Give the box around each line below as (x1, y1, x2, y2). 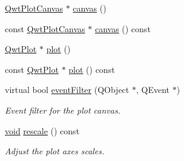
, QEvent (136, 83, 169, 96)
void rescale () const (5, 124, 80, 137)
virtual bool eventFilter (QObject (5, 83, 130, 96)
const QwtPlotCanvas (5, 22, 85, 35)
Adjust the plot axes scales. (5, 145, 105, 157)
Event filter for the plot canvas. (5, 103, 120, 116)
